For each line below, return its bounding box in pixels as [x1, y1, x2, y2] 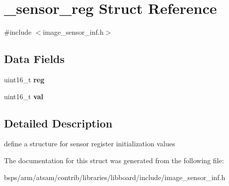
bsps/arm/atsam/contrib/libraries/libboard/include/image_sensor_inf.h [4, 172, 226, 182]
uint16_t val [4, 91, 44, 101]
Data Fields [4, 51, 65, 66]
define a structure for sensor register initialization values [4, 138, 175, 149]
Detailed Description [4, 115, 113, 130]
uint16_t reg [4, 74, 45, 84]
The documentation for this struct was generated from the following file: [4, 155, 224, 165]
